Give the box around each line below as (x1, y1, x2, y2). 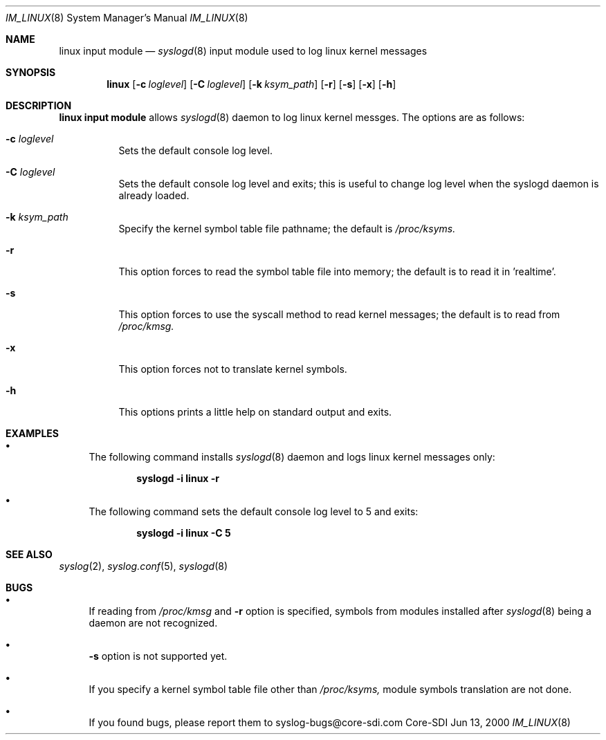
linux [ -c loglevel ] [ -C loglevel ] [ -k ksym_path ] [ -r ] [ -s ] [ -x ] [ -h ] (107, 78, 396, 90)
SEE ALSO (6, 548, 53, 560)
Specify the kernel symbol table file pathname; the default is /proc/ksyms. (118, 223, 456, 234)
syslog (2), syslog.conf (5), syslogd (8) (59, 560, 228, 572)
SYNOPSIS (6, 66, 56, 78)
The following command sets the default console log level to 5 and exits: (89, 506, 419, 517)
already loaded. (118, 189, 190, 201)
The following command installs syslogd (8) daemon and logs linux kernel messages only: (89, 451, 495, 463)
